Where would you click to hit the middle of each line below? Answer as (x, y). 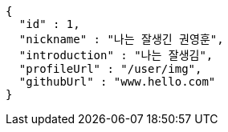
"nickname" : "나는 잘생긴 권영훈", (121, 39)
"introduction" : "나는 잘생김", (116, 55)
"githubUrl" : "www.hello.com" (117, 82)
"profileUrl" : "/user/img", (110, 69)
